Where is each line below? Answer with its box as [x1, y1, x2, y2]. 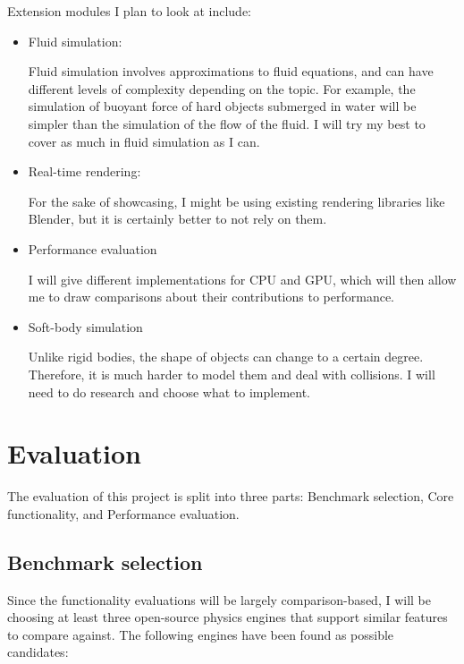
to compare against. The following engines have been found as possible [7, 625, 394, 643]
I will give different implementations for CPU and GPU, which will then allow [28, 269, 457, 288]
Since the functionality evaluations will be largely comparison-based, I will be [7, 590, 431, 609]
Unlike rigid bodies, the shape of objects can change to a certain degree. [28, 347, 424, 366]
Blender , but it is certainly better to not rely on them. [28, 209, 327, 228]
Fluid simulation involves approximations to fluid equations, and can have [28, 62, 434, 81]
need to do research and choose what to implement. [28, 382, 310, 401]
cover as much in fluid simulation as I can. [28, 132, 260, 150]
